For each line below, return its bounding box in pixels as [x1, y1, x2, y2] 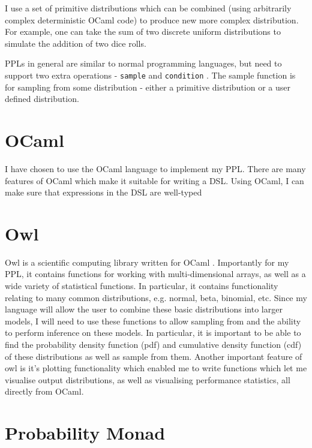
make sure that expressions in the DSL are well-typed [5, 186, 202, 199]
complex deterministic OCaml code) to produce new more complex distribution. [5, 13, 299, 26]
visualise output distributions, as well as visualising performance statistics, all [5, 373, 290, 386]
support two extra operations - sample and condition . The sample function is [5, 68, 296, 81]
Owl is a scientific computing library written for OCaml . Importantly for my [5, 255, 289, 268]
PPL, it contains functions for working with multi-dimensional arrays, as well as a [5, 267, 306, 280]
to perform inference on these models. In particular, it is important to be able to [5, 326, 301, 339]
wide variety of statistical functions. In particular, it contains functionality [5, 279, 278, 292]
